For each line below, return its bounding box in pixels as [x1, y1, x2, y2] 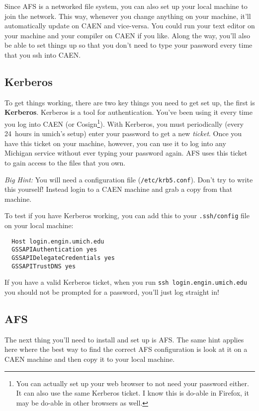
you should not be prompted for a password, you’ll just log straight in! [4, 286, 219, 297]
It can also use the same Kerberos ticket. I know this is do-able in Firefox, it [16, 388, 249, 398]
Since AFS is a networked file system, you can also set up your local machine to [4, 1, 248, 11]
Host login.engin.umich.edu [11, 238, 104, 245]
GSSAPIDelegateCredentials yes [11, 254, 115, 261]
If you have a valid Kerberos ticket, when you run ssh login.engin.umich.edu [4, 277, 247, 287]
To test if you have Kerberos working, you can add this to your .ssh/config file [4, 210, 250, 221]
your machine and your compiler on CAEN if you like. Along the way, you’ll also [4, 30, 250, 40]
